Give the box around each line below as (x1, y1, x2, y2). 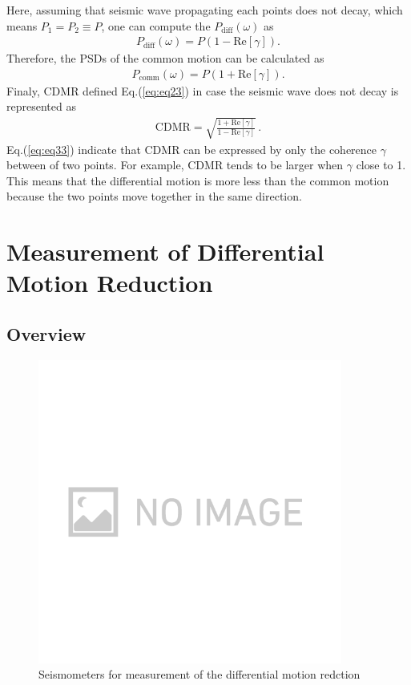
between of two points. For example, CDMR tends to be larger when (6, 156, 344, 173)
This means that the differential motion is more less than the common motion (6, 172, 389, 188)
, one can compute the (101, 17, 211, 34)
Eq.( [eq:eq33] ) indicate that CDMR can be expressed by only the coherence (6, 140, 377, 157)
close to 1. (356, 156, 406, 173)
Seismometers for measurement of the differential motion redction (38, 666, 361, 683)
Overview (6, 321, 87, 346)
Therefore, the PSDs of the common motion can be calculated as (6, 50, 324, 67)
